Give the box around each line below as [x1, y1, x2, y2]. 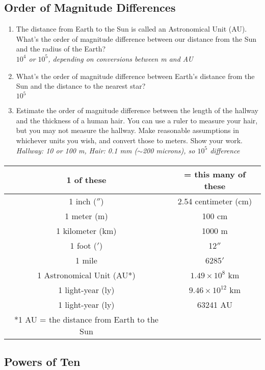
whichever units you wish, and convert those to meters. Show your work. [16, 135, 243, 146]
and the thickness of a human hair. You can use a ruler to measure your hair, [16, 115, 258, 125]
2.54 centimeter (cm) [177, 195, 252, 207]
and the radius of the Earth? [16, 43, 106, 54]
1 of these [66, 174, 107, 186]
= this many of [183, 168, 246, 180]
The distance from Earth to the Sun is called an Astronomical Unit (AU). [16, 23, 247, 34]
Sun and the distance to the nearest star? [16, 81, 146, 91]
